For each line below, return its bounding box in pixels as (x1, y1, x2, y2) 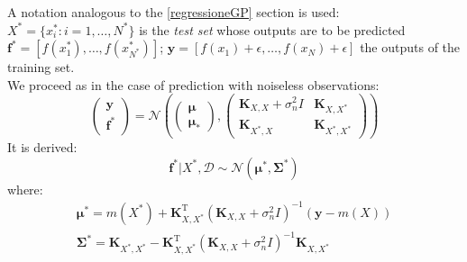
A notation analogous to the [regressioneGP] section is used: (7, 3, 340, 21)
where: (7, 179, 43, 198)
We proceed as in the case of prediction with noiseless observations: (7, 75, 380, 94)
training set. (7, 58, 75, 77)
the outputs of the (360, 38, 461, 57)
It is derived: (7, 138, 78, 157)
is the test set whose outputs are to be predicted (139, 20, 406, 39)
